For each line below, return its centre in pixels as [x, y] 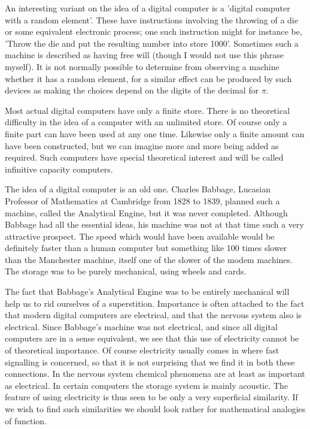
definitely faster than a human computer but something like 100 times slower [146, 248]
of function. [26, 420]
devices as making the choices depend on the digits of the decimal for [132, 90]
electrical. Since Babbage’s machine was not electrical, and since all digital [141, 326]
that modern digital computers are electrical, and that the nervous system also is [154, 315]
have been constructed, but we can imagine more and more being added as [142, 145]
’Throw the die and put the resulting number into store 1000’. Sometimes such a [152, 43]
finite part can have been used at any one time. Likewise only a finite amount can [155, 133]
